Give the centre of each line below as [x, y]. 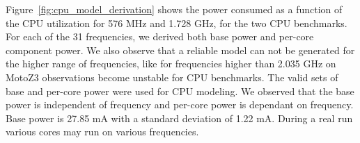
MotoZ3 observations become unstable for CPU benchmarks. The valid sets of [172, 77]
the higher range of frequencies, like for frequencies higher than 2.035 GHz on [171, 64]
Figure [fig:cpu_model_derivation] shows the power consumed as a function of [174, 9]
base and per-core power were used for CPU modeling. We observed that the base [180, 91]
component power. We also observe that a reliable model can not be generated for [180, 50]
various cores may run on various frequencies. [102, 132]
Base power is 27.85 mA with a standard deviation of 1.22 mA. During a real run [179, 118]
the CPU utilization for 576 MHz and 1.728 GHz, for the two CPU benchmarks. [177, 23]
